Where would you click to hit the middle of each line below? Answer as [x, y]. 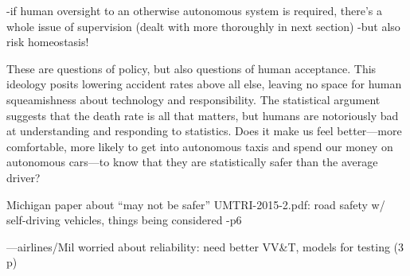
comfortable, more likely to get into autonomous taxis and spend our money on [200, 146]
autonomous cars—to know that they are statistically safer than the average [192, 162]
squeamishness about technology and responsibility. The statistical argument [193, 99]
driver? [23, 177]
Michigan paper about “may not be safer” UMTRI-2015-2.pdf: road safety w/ [196, 204]
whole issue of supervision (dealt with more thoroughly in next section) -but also [203, 26]
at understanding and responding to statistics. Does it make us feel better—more [204, 131]
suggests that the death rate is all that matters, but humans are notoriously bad [203, 115]
